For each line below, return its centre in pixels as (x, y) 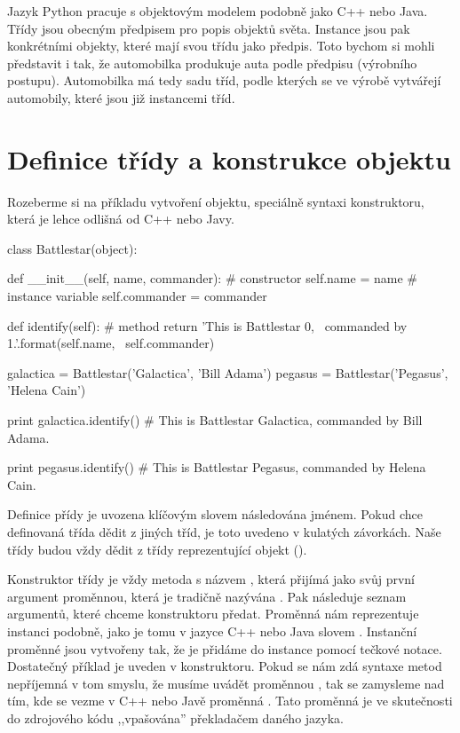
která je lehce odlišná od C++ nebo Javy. (121, 219)
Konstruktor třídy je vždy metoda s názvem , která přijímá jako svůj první (211, 579)
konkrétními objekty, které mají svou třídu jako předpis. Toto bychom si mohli (221, 46)
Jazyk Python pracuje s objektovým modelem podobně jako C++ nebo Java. (218, 11)
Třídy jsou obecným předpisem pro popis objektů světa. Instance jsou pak (209, 28)
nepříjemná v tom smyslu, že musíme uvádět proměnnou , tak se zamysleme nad (226, 683)
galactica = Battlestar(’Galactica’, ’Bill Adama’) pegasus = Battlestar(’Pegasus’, (228, 372)
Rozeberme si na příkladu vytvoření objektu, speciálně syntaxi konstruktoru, (216, 201)
